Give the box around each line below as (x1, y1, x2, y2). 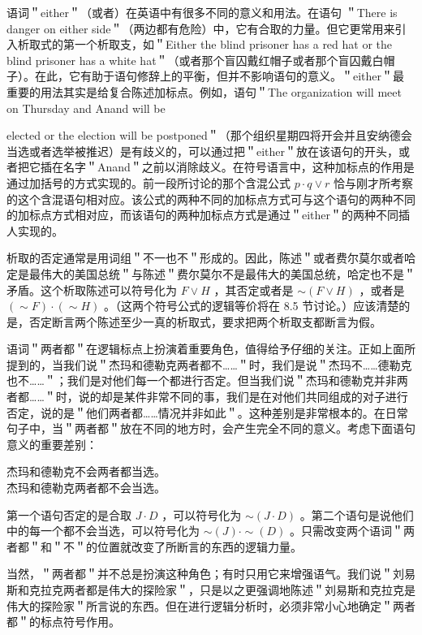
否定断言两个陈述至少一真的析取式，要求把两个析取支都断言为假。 (28, 313, 381, 330)
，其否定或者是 (213, 281, 294, 298)
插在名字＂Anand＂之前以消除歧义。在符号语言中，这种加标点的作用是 (40, 158, 415, 175)
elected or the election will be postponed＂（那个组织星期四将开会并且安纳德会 (6, 127, 412, 144)
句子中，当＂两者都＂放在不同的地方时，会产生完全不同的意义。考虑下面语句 (6, 420, 416, 437)
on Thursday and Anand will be (6, 99, 166, 116)
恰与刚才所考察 (334, 174, 414, 191)
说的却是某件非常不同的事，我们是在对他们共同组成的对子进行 (78, 388, 408, 405)
